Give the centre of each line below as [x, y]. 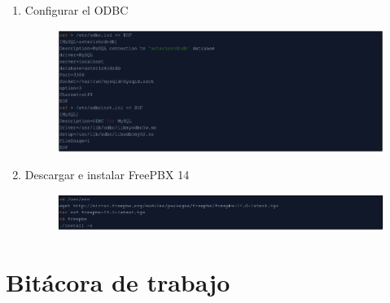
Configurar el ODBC [77, 10]
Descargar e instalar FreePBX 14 [107, 175]
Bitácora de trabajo [118, 281]
